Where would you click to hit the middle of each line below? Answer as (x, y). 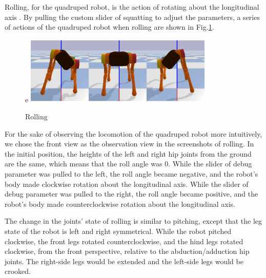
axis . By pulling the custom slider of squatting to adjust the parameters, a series (132, 17)
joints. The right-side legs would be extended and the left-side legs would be (124, 261)
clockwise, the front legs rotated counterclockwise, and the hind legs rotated (124, 241)
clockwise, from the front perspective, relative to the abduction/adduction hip (127, 251)
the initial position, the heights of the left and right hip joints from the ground (128, 153)
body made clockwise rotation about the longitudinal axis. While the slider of (127, 184)
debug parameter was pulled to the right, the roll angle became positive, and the (131, 194)
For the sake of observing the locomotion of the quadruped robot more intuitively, (134, 133)
